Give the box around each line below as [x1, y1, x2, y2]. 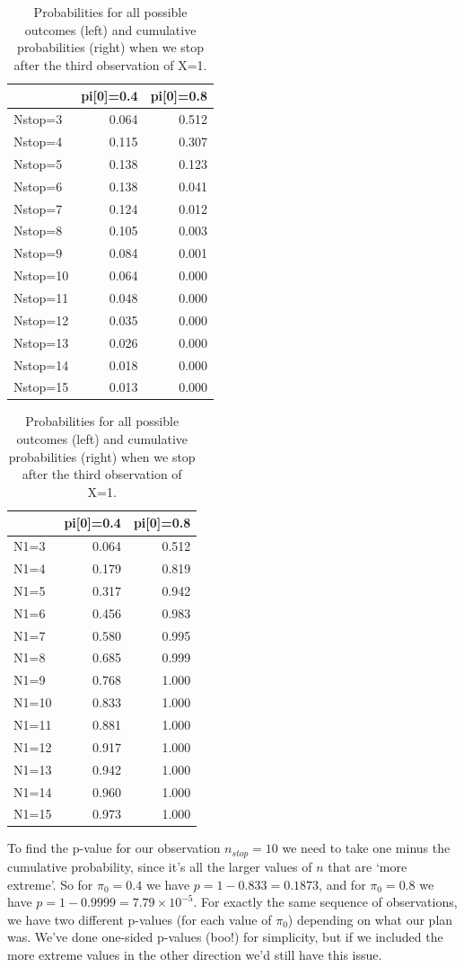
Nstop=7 [13, 199, 63, 217]
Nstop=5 [13, 154, 63, 173]
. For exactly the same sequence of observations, [193, 892, 458, 911]
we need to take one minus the [282, 838, 451, 857]
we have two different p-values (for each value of [7, 909, 272, 928]
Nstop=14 [13, 355, 69, 374]
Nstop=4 [13, 132, 63, 151]
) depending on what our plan [287, 909, 453, 928]
